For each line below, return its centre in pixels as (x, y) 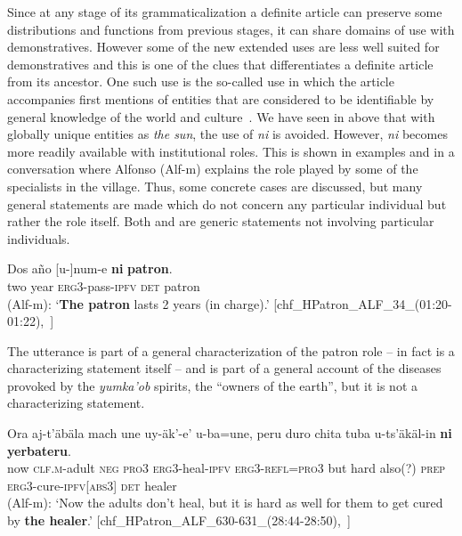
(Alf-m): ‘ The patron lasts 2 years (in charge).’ (138, 303)
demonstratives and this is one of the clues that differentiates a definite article (220, 64)
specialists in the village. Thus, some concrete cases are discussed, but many (215, 186)
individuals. (39, 238)
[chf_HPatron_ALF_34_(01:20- (363, 303)
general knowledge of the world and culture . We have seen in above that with (221, 116)
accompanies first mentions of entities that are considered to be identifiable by (221, 98)
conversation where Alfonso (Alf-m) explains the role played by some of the (213, 169)
